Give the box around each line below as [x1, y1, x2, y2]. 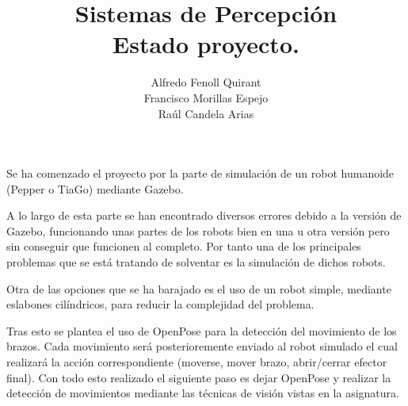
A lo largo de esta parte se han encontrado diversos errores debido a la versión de [6, 207, 402, 224]
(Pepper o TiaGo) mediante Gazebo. [6, 180, 184, 197]
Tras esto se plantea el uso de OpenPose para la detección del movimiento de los [6, 322, 397, 339]
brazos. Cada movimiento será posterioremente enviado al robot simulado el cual [6, 338, 398, 354]
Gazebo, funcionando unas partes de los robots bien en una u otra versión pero [6, 222, 390, 239]
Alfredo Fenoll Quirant [151, 74, 261, 90]
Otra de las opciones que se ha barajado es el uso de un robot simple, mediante [6, 280, 391, 297]
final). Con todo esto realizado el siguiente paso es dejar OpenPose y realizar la [6, 369, 391, 385]
